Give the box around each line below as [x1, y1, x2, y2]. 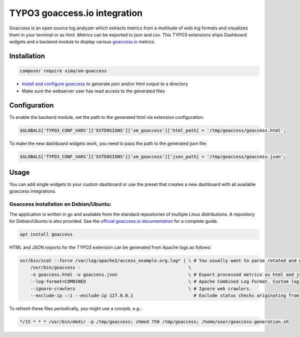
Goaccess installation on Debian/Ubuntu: [9, 201, 112, 208]
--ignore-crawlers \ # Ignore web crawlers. [30, 286, 252, 292]
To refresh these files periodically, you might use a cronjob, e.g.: [9, 305, 142, 312]
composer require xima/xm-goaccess [19, 68, 107, 74]
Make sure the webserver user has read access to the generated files [21, 88, 165, 94]
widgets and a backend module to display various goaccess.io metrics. [9, 39, 156, 45]
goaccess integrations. [9, 188, 56, 194]
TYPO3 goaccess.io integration [9, 7, 143, 18]
